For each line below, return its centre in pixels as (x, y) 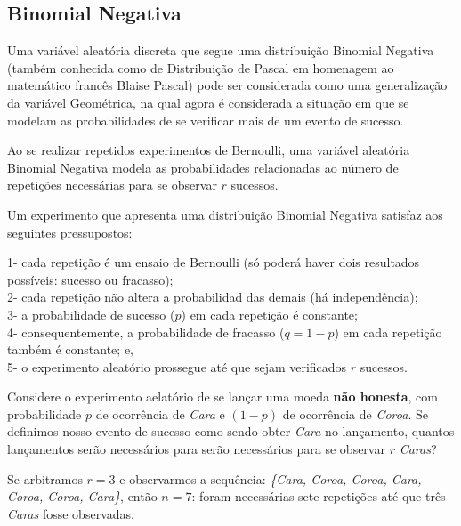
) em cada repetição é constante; (269, 314)
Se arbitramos (45, 478)
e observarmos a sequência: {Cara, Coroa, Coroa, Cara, (271, 478)
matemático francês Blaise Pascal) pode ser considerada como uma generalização (227, 85)
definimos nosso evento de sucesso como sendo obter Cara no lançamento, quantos (231, 431)
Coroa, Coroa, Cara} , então (82, 496)
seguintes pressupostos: (70, 232)
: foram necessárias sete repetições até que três (319, 496)
